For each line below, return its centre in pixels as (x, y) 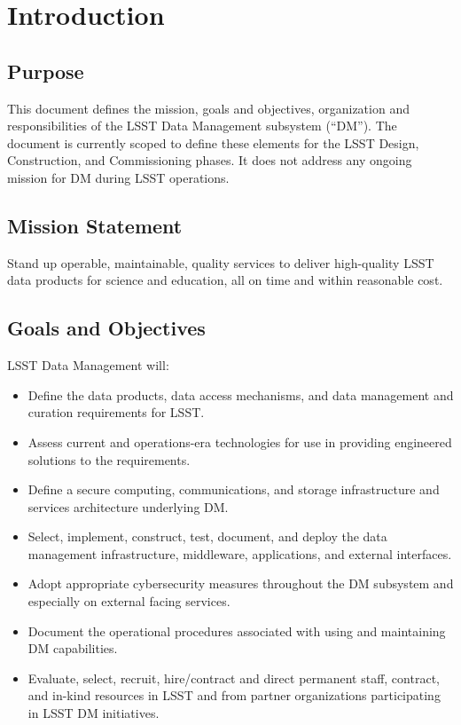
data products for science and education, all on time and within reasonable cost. (225, 280)
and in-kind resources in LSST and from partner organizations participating (234, 695)
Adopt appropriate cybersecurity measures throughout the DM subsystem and (241, 583)
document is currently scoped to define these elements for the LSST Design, (213, 142)
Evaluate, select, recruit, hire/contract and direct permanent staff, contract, (234, 678)
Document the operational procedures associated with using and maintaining (237, 630)
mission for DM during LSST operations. (118, 177)
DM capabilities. (73, 648)
